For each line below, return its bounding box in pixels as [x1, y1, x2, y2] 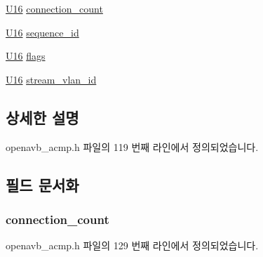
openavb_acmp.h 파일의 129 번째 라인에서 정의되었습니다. [6, 238, 259, 253]
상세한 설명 [6, 106, 79, 128]
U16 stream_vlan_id [6, 72, 97, 86]
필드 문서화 [6, 173, 79, 195]
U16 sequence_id [6, 25, 79, 39]
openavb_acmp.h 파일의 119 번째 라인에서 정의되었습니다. [6, 139, 259, 154]
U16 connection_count [6, 1, 103, 15]
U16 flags [6, 48, 46, 63]
